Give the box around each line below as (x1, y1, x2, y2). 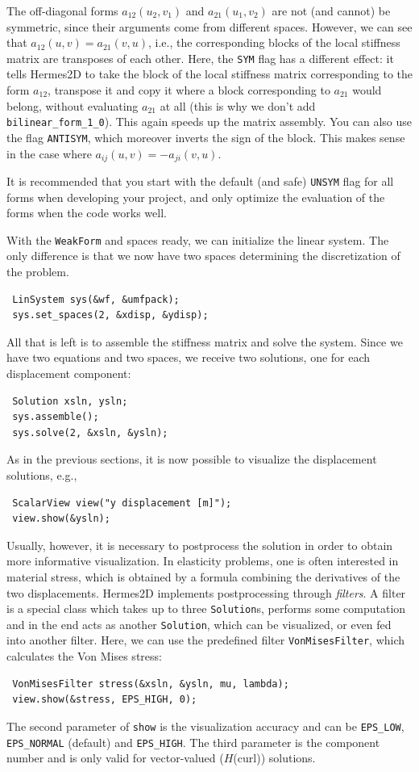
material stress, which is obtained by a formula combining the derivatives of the (6, 568, 400, 585)
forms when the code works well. (6, 204, 167, 221)
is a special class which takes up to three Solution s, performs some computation (6, 600, 406, 617)
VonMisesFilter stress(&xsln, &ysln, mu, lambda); (12, 678, 289, 690)
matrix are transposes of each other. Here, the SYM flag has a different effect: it (6, 49, 394, 66)
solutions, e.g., (6, 467, 77, 484)
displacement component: (6, 365, 131, 382)
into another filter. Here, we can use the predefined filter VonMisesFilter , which (6, 631, 405, 648)
